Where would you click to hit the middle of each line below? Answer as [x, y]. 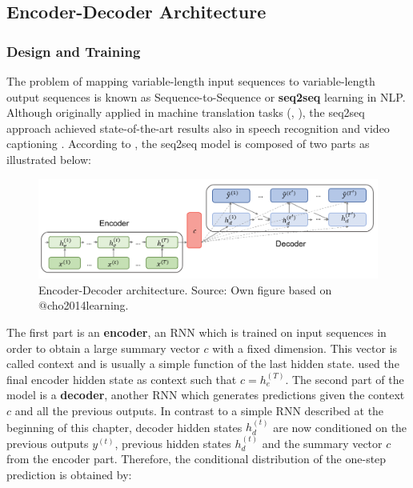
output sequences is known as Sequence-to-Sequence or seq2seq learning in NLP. [206, 96]
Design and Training [74, 51]
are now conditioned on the [340, 427]
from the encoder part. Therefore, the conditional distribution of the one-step [196, 459]
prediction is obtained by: [69, 474]
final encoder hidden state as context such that [122, 379]
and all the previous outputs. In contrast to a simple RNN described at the [199, 410]
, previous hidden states [173, 443]
